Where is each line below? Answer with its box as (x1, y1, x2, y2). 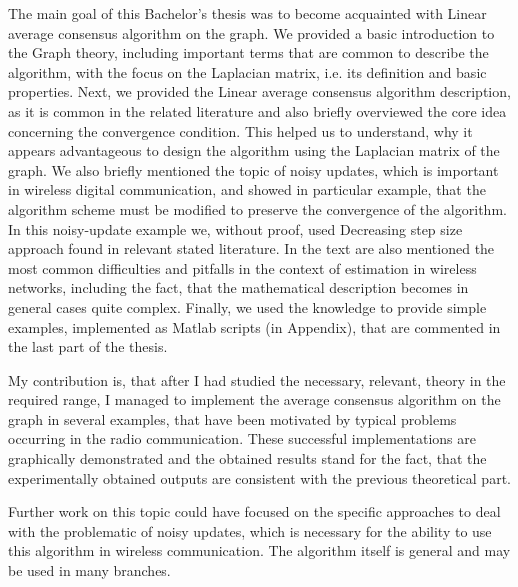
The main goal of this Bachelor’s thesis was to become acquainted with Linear (8, 3, 487, 23)
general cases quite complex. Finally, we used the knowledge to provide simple (8, 296, 487, 317)
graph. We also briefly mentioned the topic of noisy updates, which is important (8, 159, 499, 180)
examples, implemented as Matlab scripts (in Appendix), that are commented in (8, 316, 501, 337)
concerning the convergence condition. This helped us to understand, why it (8, 120, 473, 141)
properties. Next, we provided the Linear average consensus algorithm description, (8, 81, 511, 102)
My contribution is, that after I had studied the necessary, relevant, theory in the (8, 369, 506, 390)
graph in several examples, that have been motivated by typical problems (8, 408, 457, 429)
